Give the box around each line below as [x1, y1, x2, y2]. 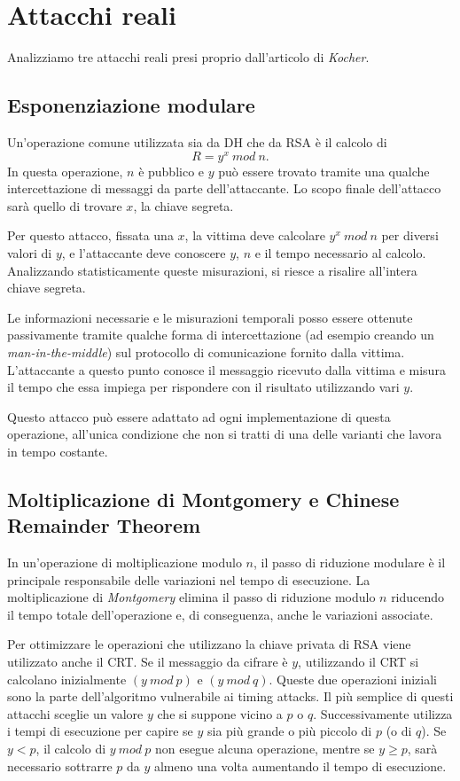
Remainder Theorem [7, 512, 201, 539]
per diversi [381, 226, 439, 245]
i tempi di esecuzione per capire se [7, 722, 193, 740]
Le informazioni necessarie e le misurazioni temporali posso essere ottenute [7, 308, 413, 326]
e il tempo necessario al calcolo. [254, 243, 426, 262]
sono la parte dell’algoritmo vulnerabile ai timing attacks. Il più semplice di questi [7, 687, 454, 706]
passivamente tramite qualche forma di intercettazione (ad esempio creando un [7, 325, 434, 344]
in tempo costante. [7, 441, 108, 460]
